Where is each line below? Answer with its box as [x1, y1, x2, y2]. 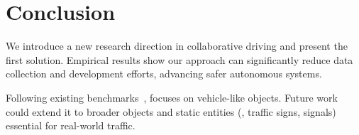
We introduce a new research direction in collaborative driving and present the [6, 38, 348, 53]
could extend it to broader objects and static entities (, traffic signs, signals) [6, 104, 336, 119]
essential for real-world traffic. [6, 118, 136, 133]
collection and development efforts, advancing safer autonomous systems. [6, 66, 322, 81]
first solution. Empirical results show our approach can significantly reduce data [6, 52, 353, 67]
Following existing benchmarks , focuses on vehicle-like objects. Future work [6, 90, 338, 104]
